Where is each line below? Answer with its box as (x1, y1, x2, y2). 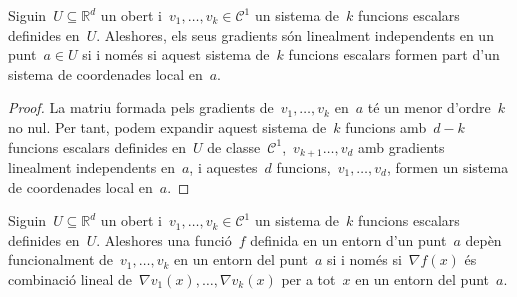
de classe (207, 136, 261, 157)
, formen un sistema (387, 157, 509, 178)
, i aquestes (189, 157, 258, 178)
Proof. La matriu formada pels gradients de (8, 97, 274, 118)
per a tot (281, 268, 336, 289)
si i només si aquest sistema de (82, 44, 270, 65)
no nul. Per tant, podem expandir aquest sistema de (8, 116, 327, 137)
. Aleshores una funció (96, 229, 232, 250)
